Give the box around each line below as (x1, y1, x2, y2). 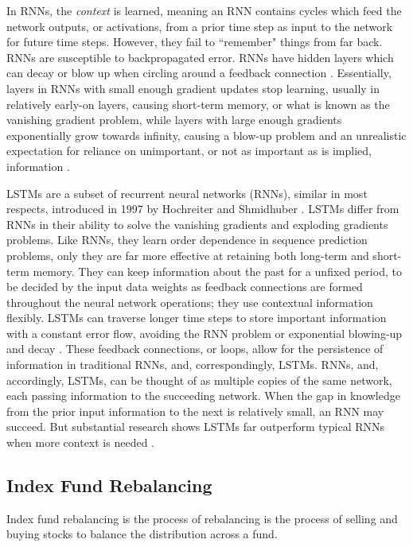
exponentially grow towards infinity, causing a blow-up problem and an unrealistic (6, 126, 407, 143)
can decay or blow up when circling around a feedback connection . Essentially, (6, 64, 392, 81)
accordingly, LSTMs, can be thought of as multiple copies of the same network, (6, 371, 392, 388)
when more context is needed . (6, 434, 154, 451)
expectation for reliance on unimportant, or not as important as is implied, (6, 142, 372, 159)
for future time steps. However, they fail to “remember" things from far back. (6, 33, 383, 50)
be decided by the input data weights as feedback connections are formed (6, 278, 363, 295)
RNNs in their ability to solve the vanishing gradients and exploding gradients (6, 215, 388, 232)
